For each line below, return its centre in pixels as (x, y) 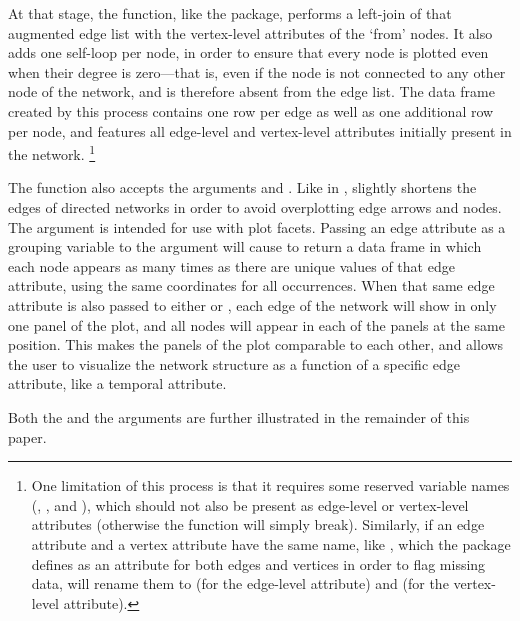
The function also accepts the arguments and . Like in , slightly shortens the (242, 187)
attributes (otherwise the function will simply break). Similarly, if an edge (258, 524)
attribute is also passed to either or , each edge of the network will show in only (252, 304)
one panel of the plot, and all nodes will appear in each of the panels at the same (256, 324)
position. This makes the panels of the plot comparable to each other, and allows (256, 344)
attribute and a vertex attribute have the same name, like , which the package (271, 543)
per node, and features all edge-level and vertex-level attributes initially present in (260, 130)
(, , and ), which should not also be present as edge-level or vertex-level (250, 504)
